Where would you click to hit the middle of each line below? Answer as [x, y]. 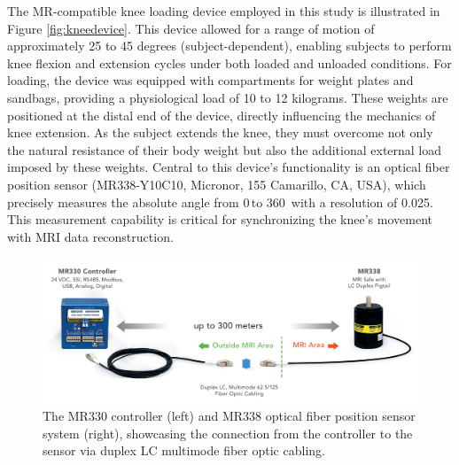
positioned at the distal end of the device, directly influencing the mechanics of [222, 115]
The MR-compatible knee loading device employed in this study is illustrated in [224, 11]
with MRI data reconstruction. [90, 236]
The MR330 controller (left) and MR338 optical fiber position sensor [229, 416]
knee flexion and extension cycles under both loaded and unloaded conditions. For [229, 62]
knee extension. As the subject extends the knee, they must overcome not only [220, 132]
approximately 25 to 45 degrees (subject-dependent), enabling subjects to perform [229, 46]
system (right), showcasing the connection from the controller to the [228, 433]
